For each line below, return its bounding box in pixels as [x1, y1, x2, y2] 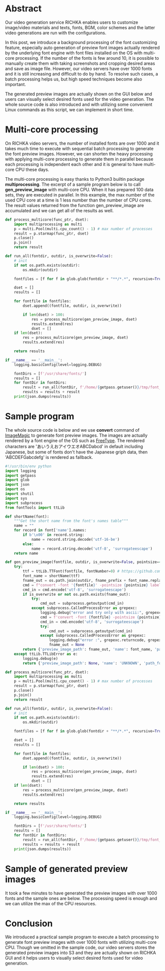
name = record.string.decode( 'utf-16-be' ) [31, 537, 120, 542]
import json [5, 482, 29, 487]
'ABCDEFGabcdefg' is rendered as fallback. [5, 454, 93, 460]
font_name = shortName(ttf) [23, 573, 80, 578]
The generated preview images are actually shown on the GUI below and [5, 91, 152, 97]
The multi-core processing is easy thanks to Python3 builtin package [5, 176, 145, 182]
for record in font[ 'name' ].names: [14, 528, 87, 533]
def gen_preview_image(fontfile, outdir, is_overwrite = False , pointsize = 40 [5, 560, 164, 565]
